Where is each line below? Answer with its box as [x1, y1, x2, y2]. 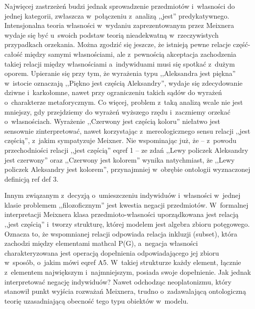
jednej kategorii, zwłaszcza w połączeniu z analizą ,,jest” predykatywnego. [4, 10, 229, 21]
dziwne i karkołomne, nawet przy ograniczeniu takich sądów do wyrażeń [4, 87, 222, 97]
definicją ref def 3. [4, 173, 59, 184]
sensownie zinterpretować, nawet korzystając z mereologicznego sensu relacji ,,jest [4, 125, 251, 136]
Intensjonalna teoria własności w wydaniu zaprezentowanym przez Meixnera [4, 20, 234, 30]
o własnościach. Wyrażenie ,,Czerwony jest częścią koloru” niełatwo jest [4, 116, 220, 126]
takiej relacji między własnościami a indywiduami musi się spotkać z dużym [4, 58, 235, 69]
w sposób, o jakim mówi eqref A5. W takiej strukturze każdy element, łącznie [4, 257, 241, 267]
